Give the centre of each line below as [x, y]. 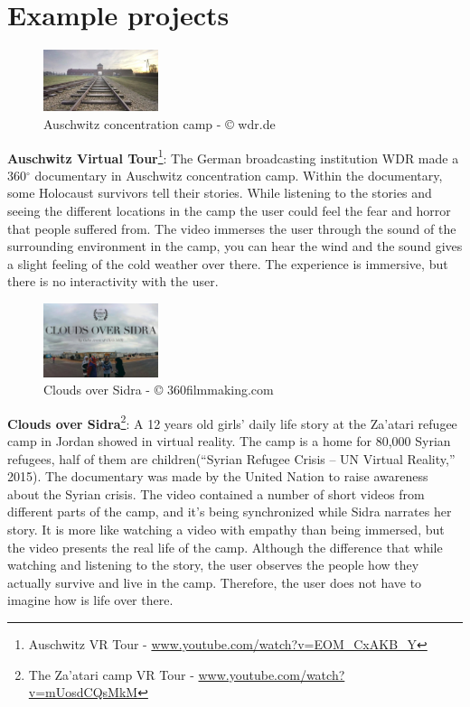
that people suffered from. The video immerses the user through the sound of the [232, 228]
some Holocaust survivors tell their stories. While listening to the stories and [220, 193]
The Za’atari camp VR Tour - [111, 674]
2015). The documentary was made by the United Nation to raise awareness [218, 476]
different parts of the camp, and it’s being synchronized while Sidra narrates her [230, 512]
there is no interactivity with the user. [113, 281]
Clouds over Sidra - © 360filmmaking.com [159, 390]
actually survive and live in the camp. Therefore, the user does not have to [215, 582]
